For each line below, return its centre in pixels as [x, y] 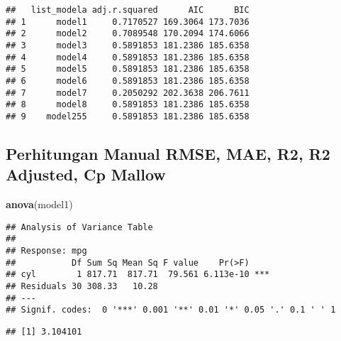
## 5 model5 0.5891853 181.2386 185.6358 [128, 69]
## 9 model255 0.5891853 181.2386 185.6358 [128, 116]
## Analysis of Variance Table [79, 227]
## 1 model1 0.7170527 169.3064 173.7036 [128, 22]
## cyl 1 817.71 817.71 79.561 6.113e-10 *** [138, 275]
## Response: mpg [46, 251]
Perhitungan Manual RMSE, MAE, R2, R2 [168, 153]
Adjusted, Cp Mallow [86, 174]
